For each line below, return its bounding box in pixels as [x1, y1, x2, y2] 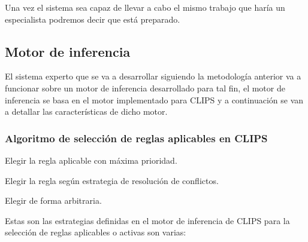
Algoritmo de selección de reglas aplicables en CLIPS [5, 130, 268, 145]
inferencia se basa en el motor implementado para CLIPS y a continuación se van [5, 93, 304, 106]
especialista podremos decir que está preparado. [5, 13, 180, 25]
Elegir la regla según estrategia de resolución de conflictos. [5, 174, 219, 186]
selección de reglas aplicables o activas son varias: [5, 226, 186, 238]
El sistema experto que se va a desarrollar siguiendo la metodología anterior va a [5, 70, 301, 82]
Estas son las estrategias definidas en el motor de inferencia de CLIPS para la [5, 214, 290, 226]
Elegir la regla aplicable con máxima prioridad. [5, 154, 177, 166]
